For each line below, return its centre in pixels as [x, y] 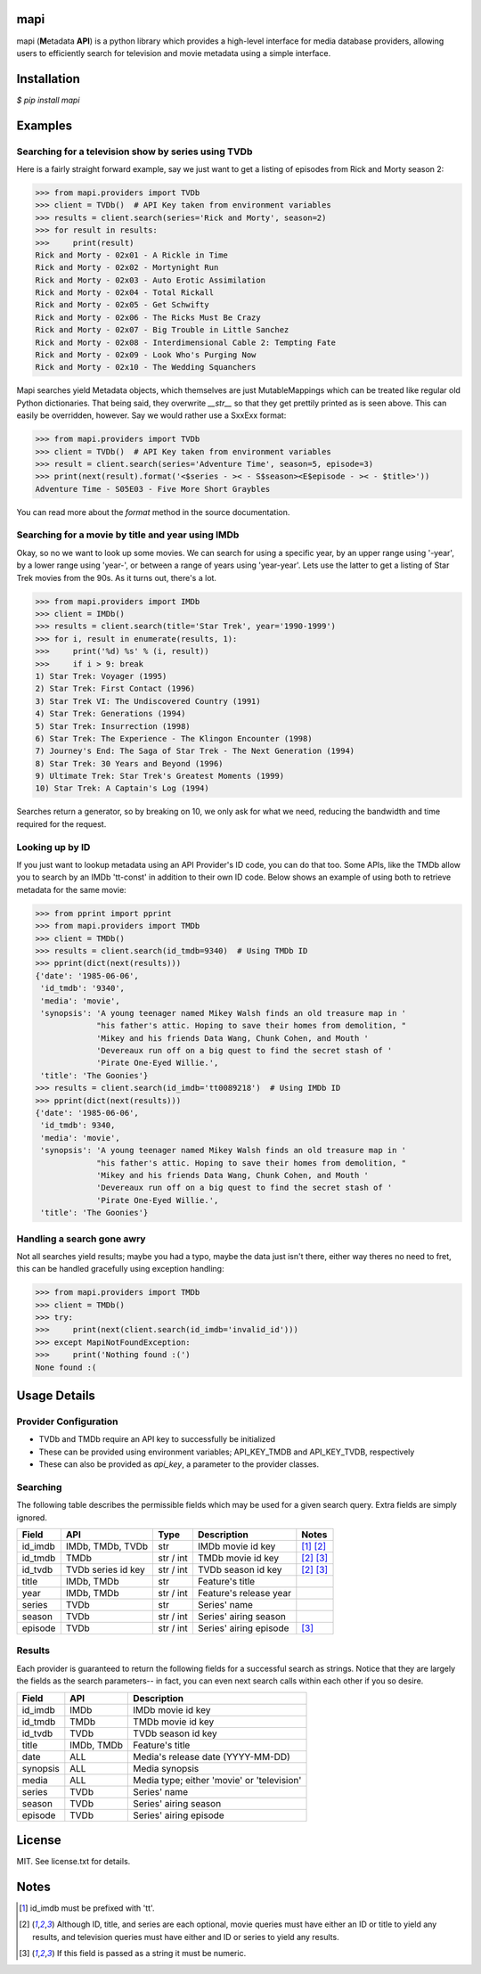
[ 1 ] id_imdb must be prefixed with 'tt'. [87, 1908]
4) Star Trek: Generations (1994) [110, 714]
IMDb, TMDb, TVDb [107, 1546]
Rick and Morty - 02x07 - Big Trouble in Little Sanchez [162, 330]
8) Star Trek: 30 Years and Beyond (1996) [129, 763]
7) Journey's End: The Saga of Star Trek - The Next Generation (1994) [195, 751]
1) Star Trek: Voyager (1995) [101, 676]
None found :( [66, 1367]
